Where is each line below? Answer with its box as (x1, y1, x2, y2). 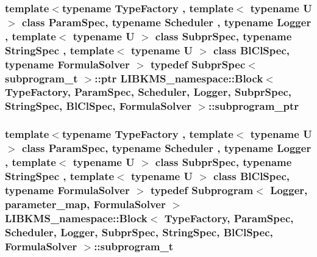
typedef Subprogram (150, 182, 254, 197)
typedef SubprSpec (150, 56, 246, 71)
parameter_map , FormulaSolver (5, 196, 166, 211)
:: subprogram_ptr (208, 98, 299, 114)
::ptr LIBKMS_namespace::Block (94, 70, 263, 85)
